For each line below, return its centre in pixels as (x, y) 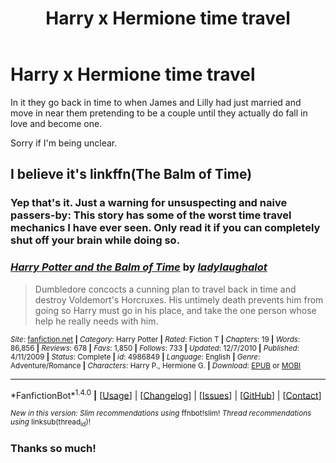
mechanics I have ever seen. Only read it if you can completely (165, 228)
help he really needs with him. (96, 321)
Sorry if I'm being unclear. (64, 143)
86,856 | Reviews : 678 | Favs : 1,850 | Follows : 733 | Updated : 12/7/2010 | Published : (155, 348)
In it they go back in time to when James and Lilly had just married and (156, 102)
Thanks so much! (53, 449)
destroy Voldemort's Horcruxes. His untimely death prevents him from (179, 299)
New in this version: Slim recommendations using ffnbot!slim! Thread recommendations (161, 413)
